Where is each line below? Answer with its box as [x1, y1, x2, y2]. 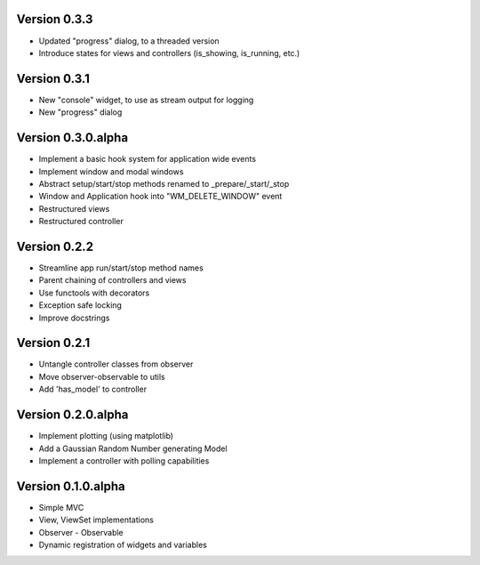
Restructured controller [38, 216, 124, 227]
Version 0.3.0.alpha [16, 130, 129, 146]
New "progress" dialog [38, 107, 123, 117]
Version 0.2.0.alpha [16, 408, 129, 423]
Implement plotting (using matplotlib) [38, 431, 173, 441]
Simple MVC [38, 502, 84, 513]
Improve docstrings [38, 312, 110, 323]
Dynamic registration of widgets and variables [38, 539, 208, 550]
